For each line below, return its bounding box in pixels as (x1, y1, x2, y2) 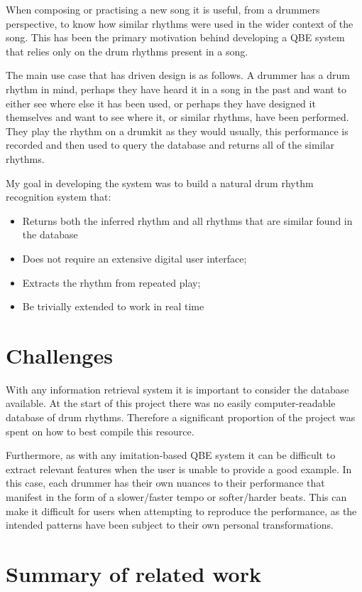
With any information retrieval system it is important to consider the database (6, 381, 349, 396)
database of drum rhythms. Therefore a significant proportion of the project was (6, 410, 356, 424)
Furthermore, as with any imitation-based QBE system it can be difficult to (6, 448, 336, 462)
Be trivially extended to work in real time (22, 299, 204, 314)
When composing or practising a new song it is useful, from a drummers (6, 2, 320, 16)
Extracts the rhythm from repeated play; (22, 275, 201, 290)
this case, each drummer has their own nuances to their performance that (6, 475, 325, 490)
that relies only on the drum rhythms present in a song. (6, 43, 248, 58)
